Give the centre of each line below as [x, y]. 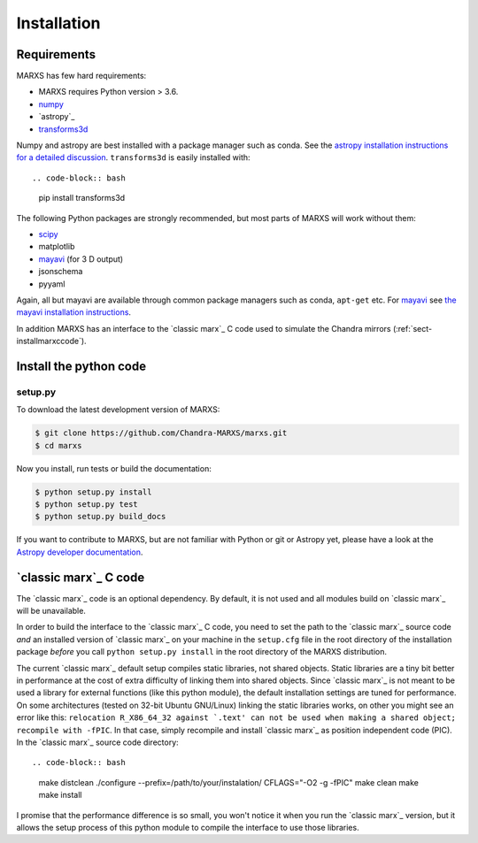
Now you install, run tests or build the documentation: [114, 468]
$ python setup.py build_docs [100, 517]
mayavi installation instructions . [74, 312]
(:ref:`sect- [412, 328]
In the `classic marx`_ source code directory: [97, 742]
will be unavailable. [51, 611]
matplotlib [57, 247]
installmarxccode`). [52, 341]
